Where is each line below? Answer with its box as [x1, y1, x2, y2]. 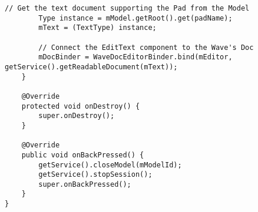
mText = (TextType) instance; [38, 23, 157, 32]
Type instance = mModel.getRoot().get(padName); [38, 14, 233, 22]
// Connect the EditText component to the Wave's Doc [38, 43, 254, 52]
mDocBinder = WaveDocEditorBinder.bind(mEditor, [38, 53, 233, 62]
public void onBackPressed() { [21, 150, 144, 159]
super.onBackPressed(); [38, 180, 131, 189]
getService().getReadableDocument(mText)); [5, 62, 178, 71]
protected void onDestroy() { [21, 102, 140, 110]
